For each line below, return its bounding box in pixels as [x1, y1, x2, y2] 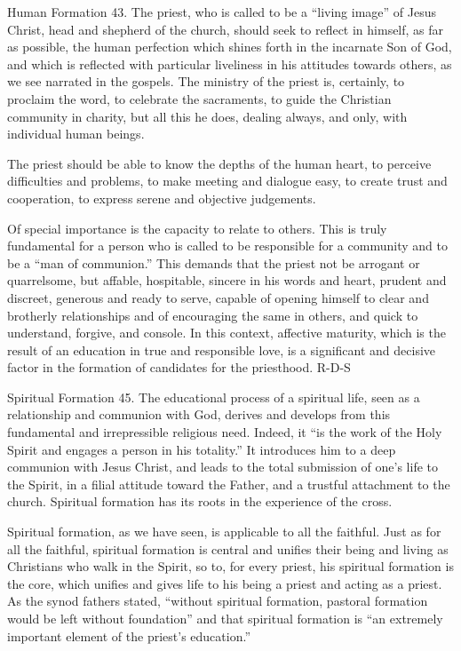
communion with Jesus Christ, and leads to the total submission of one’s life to [7, 457, 439, 476]
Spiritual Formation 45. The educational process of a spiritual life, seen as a [7, 387, 420, 406]
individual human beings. [7, 124, 145, 143]
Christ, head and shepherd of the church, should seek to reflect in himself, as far [7, 20, 444, 38]
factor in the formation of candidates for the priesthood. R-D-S [7, 358, 351, 377]
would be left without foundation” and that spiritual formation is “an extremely [7, 609, 443, 627]
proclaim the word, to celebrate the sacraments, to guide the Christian [7, 89, 392, 107]
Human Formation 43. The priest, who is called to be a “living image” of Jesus [7, 3, 436, 20]
